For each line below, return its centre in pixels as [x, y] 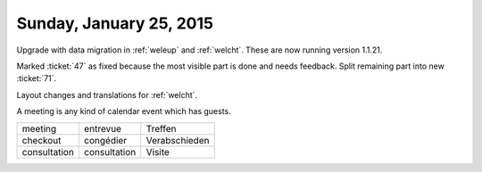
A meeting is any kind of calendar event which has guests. [124, 111]
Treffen [162, 128]
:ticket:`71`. [37, 78]
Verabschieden [178, 140]
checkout [42, 140]
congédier [105, 140]
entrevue [103, 128]
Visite [158, 152]
